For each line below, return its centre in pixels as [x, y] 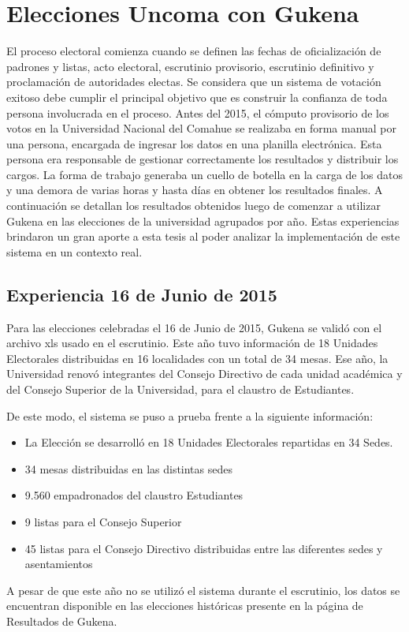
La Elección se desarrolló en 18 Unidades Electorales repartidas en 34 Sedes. [209, 442]
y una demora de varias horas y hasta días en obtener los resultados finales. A [195, 190]
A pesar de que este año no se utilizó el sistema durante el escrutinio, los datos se [203, 590]
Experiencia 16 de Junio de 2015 [142, 294]
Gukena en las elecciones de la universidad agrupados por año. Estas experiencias [203, 221]
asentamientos [59, 564]
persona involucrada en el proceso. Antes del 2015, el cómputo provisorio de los [198, 112]
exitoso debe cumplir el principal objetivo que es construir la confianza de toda [197, 97]
